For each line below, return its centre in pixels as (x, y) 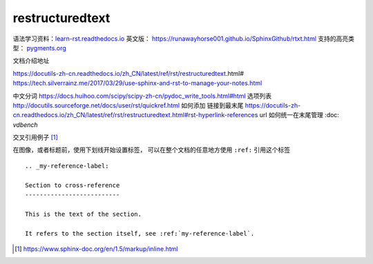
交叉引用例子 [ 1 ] (35, 137)
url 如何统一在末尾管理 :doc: (299, 115)
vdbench (25, 125)
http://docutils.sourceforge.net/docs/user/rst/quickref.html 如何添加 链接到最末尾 (128, 105)
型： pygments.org (39, 48)
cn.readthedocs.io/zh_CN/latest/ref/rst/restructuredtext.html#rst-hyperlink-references (135, 115)
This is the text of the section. (83, 214)
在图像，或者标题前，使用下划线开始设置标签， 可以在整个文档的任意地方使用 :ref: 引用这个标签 (151, 150)
